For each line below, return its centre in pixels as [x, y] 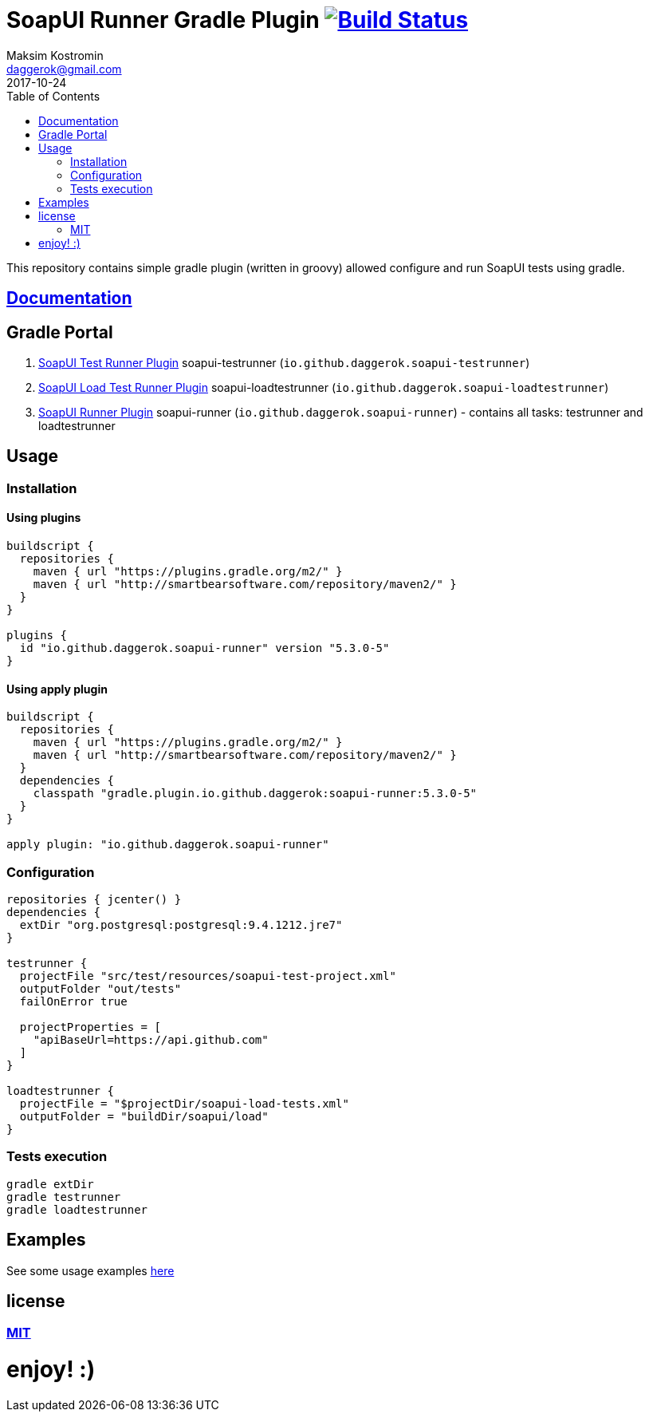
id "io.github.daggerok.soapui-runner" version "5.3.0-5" [205, 648]
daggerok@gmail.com [64, 69]
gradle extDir [50, 1184]
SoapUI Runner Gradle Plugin [163, 20]
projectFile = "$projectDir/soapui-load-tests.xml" [184, 1104]
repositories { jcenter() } [94, 900]
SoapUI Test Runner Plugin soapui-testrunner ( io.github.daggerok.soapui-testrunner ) [284, 363]
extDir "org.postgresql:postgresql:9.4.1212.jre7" [181, 925]
